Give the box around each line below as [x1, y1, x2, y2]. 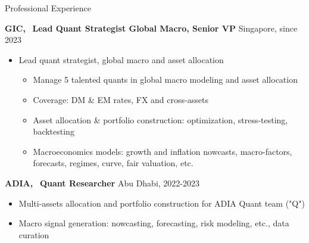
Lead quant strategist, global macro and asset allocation [18, 53, 224, 66]
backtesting [33, 125, 74, 138]
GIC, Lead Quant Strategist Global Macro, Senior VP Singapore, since [5, 21, 298, 34]
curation [18, 228, 49, 241]
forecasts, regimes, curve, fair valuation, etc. [33, 157, 193, 169]
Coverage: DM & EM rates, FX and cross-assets [33, 93, 208, 105]
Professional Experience [5, 2, 91, 14]
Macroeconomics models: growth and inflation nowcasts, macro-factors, [33, 145, 292, 157]
